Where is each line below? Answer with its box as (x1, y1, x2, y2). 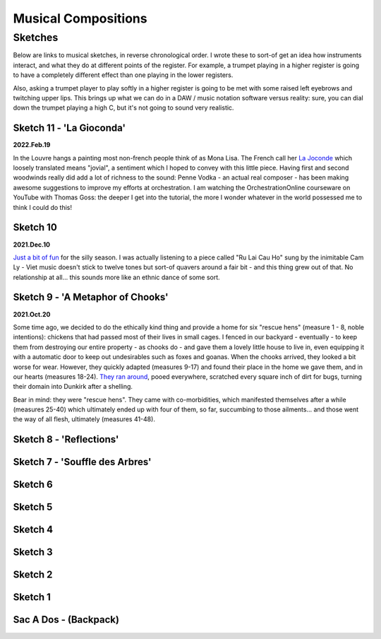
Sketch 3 (13, 546, 53, 558)
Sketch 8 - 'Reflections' (13, 433, 119, 445)
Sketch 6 (13, 479, 53, 491)
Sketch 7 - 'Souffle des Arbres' (13, 456, 152, 468)
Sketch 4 (13, 524, 54, 536)
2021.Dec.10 (13, 240, 51, 249)
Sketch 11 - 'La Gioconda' (13, 122, 126, 134)
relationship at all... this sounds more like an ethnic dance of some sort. (13, 273, 220, 281)
